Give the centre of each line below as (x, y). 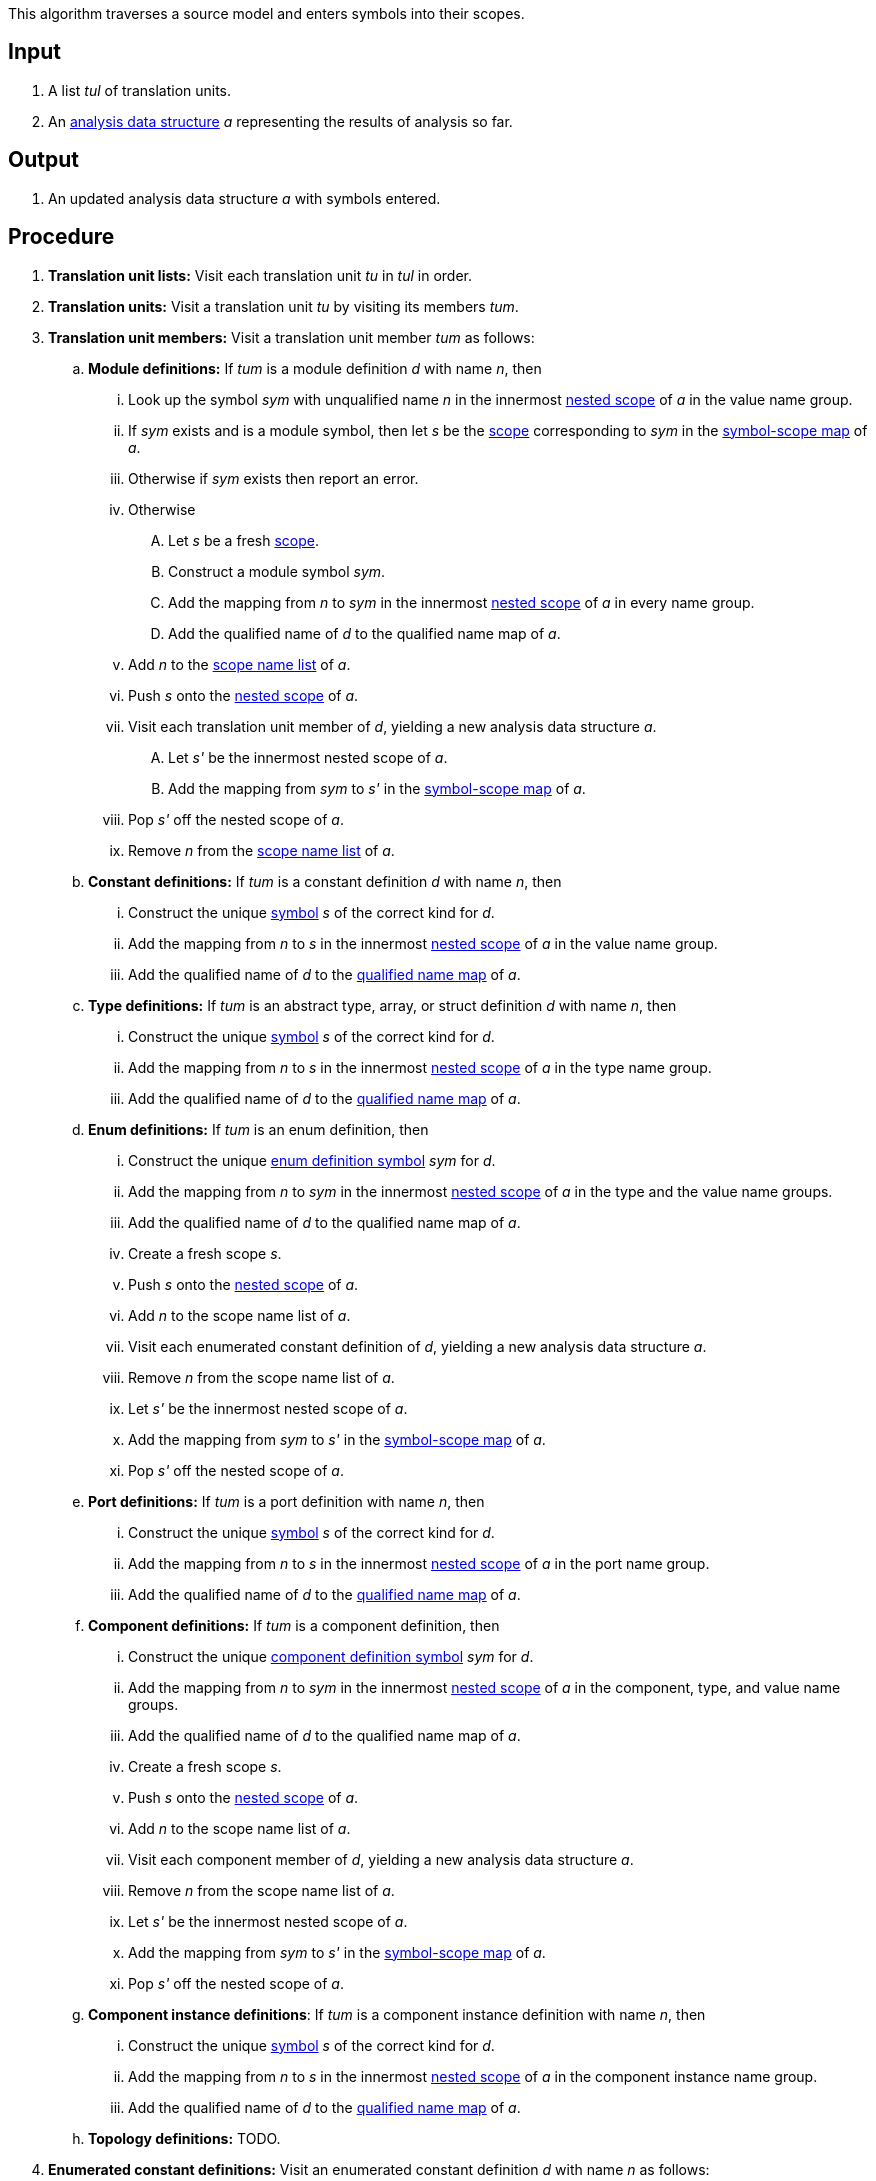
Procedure (61, 237)
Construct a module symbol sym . (277, 571)
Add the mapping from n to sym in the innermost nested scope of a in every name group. (461, 602)
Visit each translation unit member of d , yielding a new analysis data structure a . (392, 726)
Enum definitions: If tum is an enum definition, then (258, 1129)
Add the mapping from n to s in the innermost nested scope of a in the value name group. (423, 943)
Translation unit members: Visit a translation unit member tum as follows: (291, 337)
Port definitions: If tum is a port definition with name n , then (286, 1501)
